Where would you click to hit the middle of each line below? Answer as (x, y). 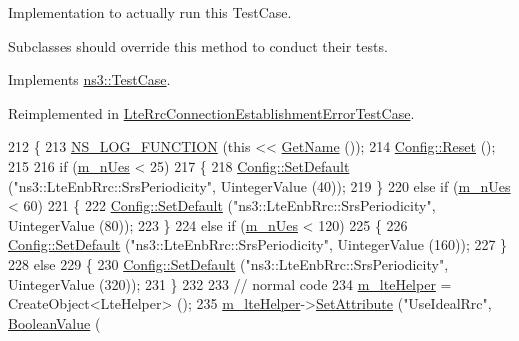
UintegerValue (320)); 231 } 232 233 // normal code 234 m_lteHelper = (230, 283)
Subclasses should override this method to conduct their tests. (198, 45)
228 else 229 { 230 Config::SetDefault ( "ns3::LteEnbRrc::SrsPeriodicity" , (228, 263)
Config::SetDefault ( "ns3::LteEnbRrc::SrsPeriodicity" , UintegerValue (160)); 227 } (258, 244)
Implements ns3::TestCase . (89, 79)
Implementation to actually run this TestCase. (150, 12)
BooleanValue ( (54, 322)
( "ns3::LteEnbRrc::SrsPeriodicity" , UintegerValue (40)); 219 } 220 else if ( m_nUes (259, 185)
